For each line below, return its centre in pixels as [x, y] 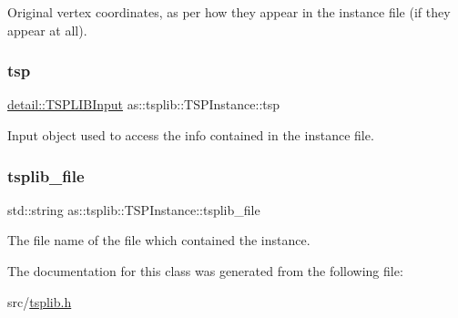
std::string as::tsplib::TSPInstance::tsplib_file [134, 209]
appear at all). [47, 30]
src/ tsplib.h [40, 301]
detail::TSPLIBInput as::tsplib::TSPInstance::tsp [144, 104]
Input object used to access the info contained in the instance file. [191, 135]
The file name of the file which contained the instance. [159, 240]
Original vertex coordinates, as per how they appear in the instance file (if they [229, 12]
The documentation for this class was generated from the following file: [205, 271]
